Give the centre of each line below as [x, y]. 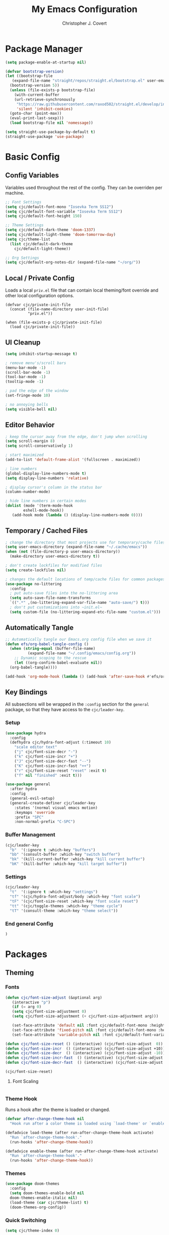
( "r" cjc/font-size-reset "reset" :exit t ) [61, 771]
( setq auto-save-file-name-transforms [51, 598]
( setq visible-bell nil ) [31, 409]
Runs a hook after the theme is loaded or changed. [58, 1110]
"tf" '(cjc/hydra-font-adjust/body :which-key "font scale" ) [75, 897]
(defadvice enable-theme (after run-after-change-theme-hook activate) [82, 1151]
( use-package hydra [26, 733]
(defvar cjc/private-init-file [38, 305]
